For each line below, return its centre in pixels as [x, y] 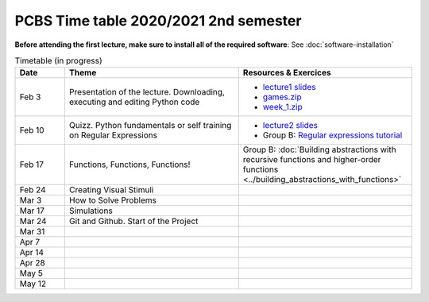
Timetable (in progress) [58, 61]
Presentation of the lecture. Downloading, [147, 92]
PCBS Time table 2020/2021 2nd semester [158, 21]
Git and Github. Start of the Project [133, 221]
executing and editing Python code [134, 102]
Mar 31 [32, 232]
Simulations [91, 211]
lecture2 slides [290, 126]
